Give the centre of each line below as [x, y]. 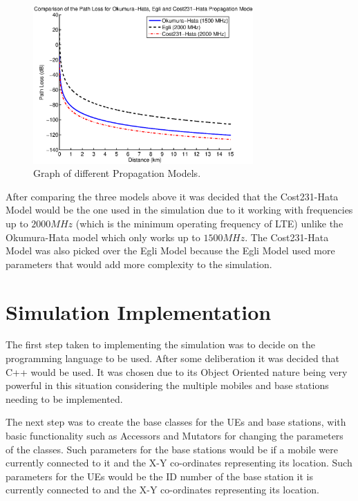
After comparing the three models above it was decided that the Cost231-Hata [172, 196]
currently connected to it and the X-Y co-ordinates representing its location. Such [179, 463]
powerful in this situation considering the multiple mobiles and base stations [167, 385]
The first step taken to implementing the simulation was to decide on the [160, 344]
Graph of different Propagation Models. [117, 173]
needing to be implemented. [64, 398]
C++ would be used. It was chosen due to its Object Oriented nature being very [177, 371]
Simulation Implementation [139, 311]
